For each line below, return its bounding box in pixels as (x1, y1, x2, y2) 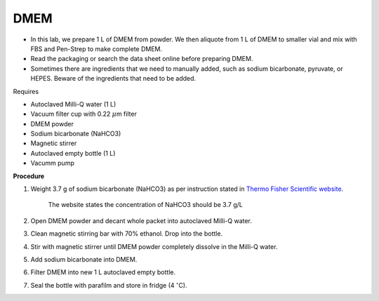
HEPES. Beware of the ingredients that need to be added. (30, 74, 197, 83)
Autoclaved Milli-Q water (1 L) (30, 100, 117, 108)
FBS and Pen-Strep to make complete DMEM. (30, 44, 163, 53)
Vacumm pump (30, 159, 75, 168)
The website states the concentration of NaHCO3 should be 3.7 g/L (48, 201, 244, 209)
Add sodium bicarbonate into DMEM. (30, 255, 138, 263)
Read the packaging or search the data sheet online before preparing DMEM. (30, 55, 253, 63)
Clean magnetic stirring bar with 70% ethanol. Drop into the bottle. (30, 229, 223, 238)
